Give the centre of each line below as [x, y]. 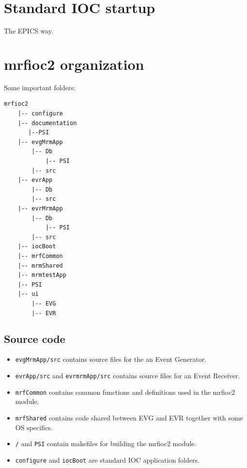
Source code [35, 339]
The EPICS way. [29, 31]
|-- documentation [47, 123]
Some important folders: [40, 87]
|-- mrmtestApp [42, 275]
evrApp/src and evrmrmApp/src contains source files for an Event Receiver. [128, 375]
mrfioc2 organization [74, 64]
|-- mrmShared [40, 266]
